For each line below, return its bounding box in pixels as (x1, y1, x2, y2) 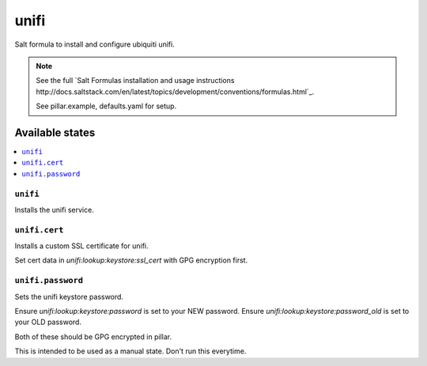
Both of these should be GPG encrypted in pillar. (14, 332, 172, 341)
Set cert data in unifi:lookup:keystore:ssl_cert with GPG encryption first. (14, 255, 248, 265)
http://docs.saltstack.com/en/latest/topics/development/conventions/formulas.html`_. (36, 87, 315, 96)
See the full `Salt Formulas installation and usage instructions (36, 76, 235, 85)
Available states (14, 126, 96, 139)
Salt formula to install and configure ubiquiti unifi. (14, 40, 176, 49)
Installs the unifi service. (14, 205, 94, 214)
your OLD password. (14, 317, 82, 327)
